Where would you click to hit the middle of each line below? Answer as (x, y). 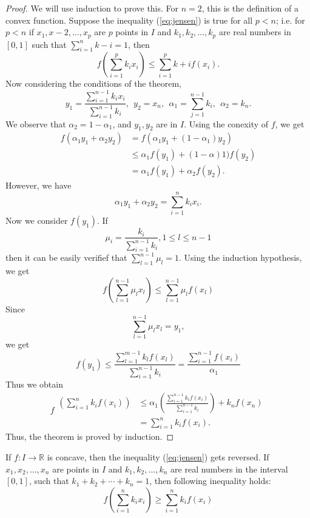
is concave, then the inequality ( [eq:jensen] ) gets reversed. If (158, 457)
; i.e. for (290, 20)
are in (167, 123)
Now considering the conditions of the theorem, (93, 83)
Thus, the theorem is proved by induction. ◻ (90, 436)
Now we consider (37, 220)
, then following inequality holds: (210, 481)
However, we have (39, 185)
